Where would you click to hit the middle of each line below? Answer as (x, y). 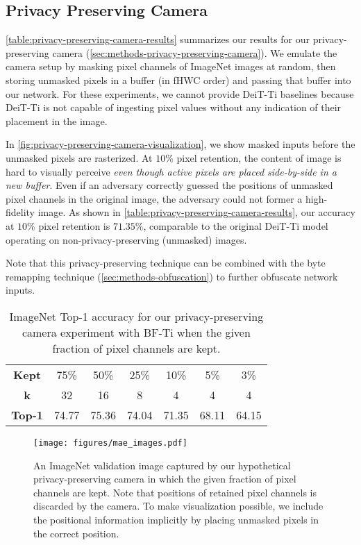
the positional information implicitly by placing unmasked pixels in (176, 519)
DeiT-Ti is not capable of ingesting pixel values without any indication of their (174, 107)
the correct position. (76, 533)
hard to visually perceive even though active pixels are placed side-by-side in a (171, 171)
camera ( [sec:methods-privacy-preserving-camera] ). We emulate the (195, 52)
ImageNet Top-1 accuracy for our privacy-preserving (136, 316)
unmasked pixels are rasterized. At (79, 157)
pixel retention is (74, 225)
